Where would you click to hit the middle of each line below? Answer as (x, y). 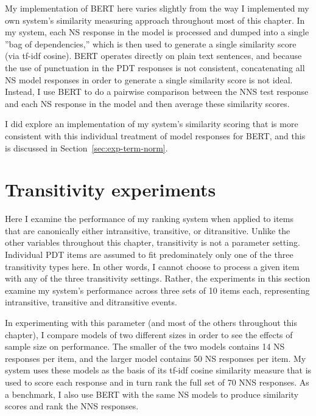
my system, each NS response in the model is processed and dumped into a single (157, 32)
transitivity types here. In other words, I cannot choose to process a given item (152, 266)
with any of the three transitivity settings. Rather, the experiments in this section (158, 278)
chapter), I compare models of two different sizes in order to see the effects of (149, 334)
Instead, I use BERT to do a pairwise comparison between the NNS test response (157, 92)
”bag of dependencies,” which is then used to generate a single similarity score (151, 43)
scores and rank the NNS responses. (72, 406)
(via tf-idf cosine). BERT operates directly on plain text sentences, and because (153, 56)
